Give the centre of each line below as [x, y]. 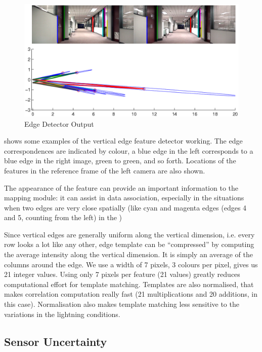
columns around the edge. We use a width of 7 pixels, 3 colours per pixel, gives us [131, 264]
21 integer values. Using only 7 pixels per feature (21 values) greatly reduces [122, 274]
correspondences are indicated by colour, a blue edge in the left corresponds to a [129, 150]
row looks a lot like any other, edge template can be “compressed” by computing [129, 244]
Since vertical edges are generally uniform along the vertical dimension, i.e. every [129, 234]
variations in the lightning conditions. [62, 314]
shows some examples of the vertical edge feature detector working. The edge [123, 141]
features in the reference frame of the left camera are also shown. [105, 170]
